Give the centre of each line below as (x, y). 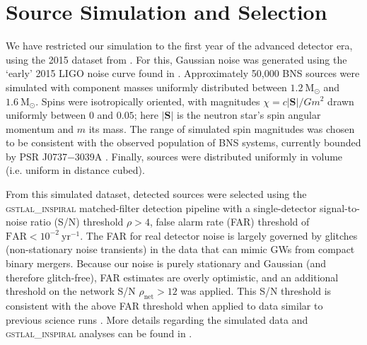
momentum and (40, 128)
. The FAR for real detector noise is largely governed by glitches (219, 235)
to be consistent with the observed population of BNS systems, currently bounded (183, 142)
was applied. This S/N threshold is (256, 291)
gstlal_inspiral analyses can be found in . (99, 333)
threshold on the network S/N (71, 291)
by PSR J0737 (36, 156)
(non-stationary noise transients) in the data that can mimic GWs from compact (180, 249)
